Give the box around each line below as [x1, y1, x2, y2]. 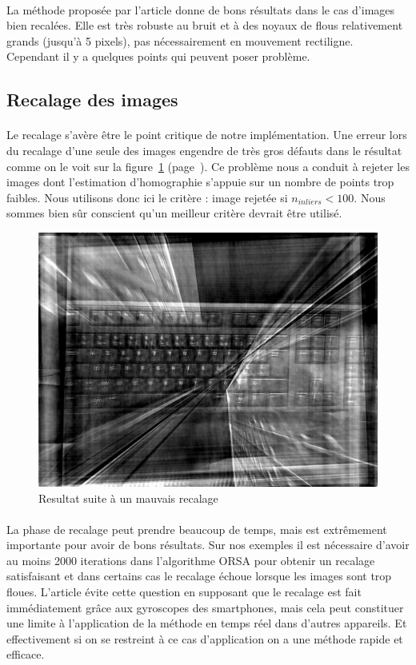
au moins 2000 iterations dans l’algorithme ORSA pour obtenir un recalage [6, 552, 375, 568]
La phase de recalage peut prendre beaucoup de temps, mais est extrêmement [6, 520, 387, 537]
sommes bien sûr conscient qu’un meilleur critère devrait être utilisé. [6, 205, 342, 221]
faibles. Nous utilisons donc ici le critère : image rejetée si [6, 189, 288, 205]
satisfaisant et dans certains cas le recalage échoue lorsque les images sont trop [6, 567, 392, 584]
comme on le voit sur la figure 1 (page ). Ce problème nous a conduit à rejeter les [6, 157, 410, 174]
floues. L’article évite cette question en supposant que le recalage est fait [6, 583, 362, 600]
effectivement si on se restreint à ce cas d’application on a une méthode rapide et [6, 630, 403, 647]
